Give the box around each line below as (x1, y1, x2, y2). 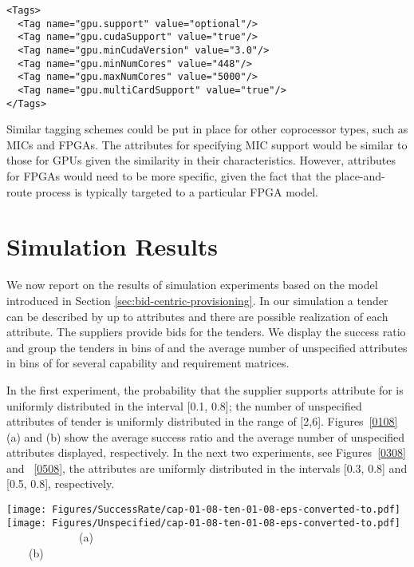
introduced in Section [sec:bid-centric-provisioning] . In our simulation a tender (6, 291, 388, 308)
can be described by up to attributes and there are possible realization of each (6, 307, 388, 324)
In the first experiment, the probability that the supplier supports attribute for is (6, 381, 404, 398)
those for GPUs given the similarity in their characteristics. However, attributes (6, 152, 396, 169)
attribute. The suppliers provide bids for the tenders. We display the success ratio (6, 323, 406, 340)
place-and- (334, 168, 385, 184)
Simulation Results (6, 230, 219, 263)
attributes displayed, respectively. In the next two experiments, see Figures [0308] (6, 444, 406, 461)
